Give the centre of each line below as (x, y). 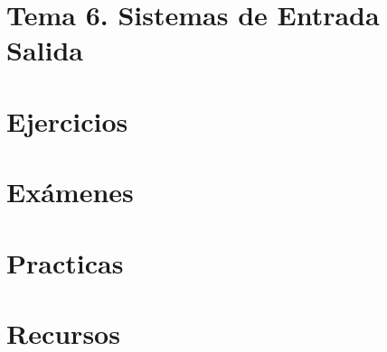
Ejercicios (67, 120)
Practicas (65, 262)
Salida (45, 50)
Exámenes (70, 192)
